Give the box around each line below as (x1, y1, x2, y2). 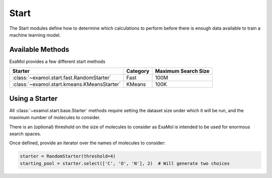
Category (126, 68, 150, 75)
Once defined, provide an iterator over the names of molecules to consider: (9, 140, 166, 146)
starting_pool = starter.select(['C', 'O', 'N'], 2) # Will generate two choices (20, 160, 230, 166)
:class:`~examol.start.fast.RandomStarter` (12, 74, 111, 81)
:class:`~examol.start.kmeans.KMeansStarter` (12, 81, 121, 88)
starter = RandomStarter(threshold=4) (20, 153, 116, 159)
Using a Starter (9, 94, 58, 103)
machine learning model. (9, 32, 61, 38)
